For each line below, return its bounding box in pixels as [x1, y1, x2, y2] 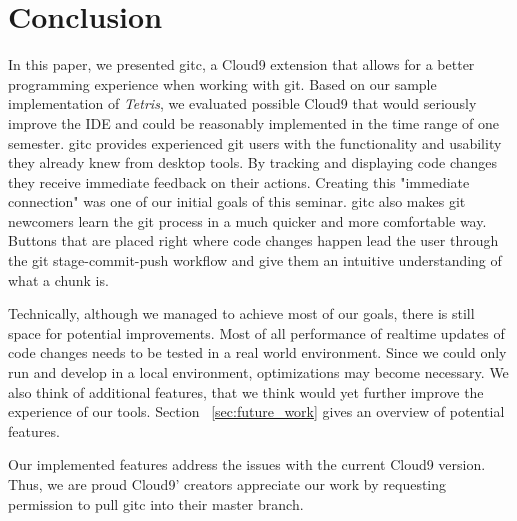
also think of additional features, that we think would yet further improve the [8, 381, 484, 402]
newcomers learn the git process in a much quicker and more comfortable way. [8, 210, 487, 231]
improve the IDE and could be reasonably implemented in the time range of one [8, 112, 499, 133]
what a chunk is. [8, 269, 109, 290]
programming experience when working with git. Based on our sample [8, 73, 437, 94]
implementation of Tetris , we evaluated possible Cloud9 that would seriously [8, 93, 477, 114]
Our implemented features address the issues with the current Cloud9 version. [8, 454, 486, 475]
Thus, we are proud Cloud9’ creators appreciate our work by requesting [8, 474, 447, 494]
